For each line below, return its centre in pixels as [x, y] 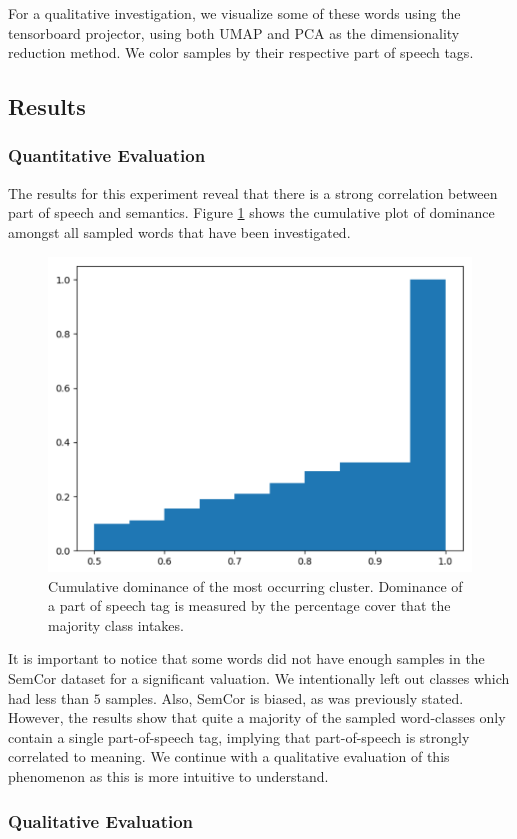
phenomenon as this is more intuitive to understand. [168, 776]
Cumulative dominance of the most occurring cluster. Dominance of [255, 585]
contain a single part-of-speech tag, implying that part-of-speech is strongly [239, 736]
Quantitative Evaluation [107, 155]
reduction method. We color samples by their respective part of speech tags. [241, 52]
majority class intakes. [116, 624]
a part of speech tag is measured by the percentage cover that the [249, 605]
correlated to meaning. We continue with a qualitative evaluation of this [229, 756]
